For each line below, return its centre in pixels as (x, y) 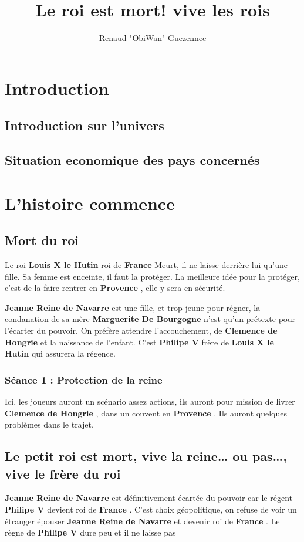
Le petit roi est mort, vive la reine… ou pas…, (146, 456)
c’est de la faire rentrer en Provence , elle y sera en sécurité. (115, 288)
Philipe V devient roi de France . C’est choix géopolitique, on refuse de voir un (151, 509)
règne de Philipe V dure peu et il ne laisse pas (90, 532)
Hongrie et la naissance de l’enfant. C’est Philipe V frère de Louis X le (139, 342)
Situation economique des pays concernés (132, 160)
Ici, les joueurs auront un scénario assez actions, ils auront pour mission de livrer (150, 402)
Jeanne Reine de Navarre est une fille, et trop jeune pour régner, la (133, 307)
